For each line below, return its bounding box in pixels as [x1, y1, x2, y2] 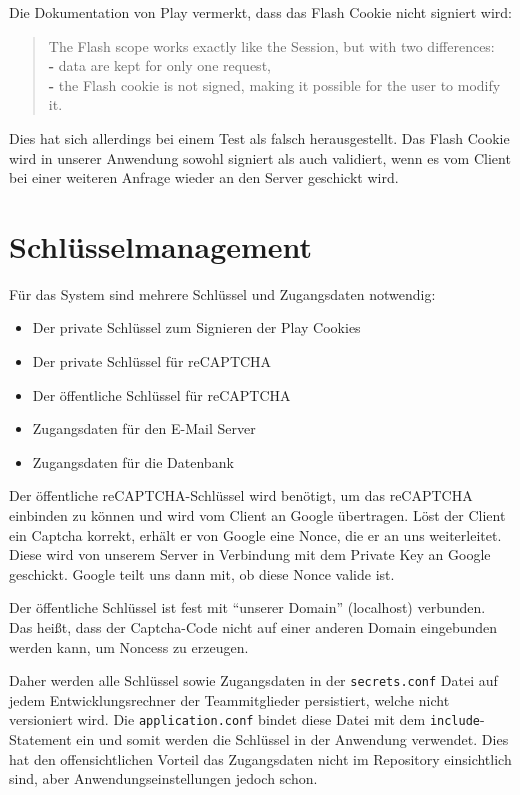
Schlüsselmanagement [9, 225, 313, 266]
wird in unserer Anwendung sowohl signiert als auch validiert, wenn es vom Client [9, 147, 511, 168]
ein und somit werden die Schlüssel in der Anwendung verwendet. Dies [76, 729, 509, 750]
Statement [9, 729, 72, 750]
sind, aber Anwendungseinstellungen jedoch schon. [9, 768, 318, 789]
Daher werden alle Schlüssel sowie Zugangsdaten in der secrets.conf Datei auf [9, 670, 498, 691]
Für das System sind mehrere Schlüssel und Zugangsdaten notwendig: [9, 283, 436, 304]
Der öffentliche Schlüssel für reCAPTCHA [32, 384, 291, 405]
